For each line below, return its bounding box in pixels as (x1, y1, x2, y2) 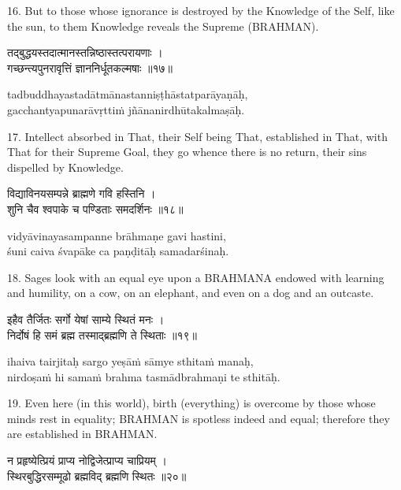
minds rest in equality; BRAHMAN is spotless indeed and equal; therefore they (7, 410, 390, 426)
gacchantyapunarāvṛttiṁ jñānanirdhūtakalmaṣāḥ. (7, 101, 245, 117)
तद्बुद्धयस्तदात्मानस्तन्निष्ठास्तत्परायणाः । (7, 44, 163, 61)
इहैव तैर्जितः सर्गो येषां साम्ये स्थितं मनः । (7, 310, 165, 327)
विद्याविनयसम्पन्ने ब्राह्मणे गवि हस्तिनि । (7, 185, 156, 202)
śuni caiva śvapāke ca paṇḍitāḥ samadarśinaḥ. (7, 243, 229, 259)
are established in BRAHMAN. (7, 425, 158, 442)
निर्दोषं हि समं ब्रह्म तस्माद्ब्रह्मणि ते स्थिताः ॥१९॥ (7, 326, 197, 343)
